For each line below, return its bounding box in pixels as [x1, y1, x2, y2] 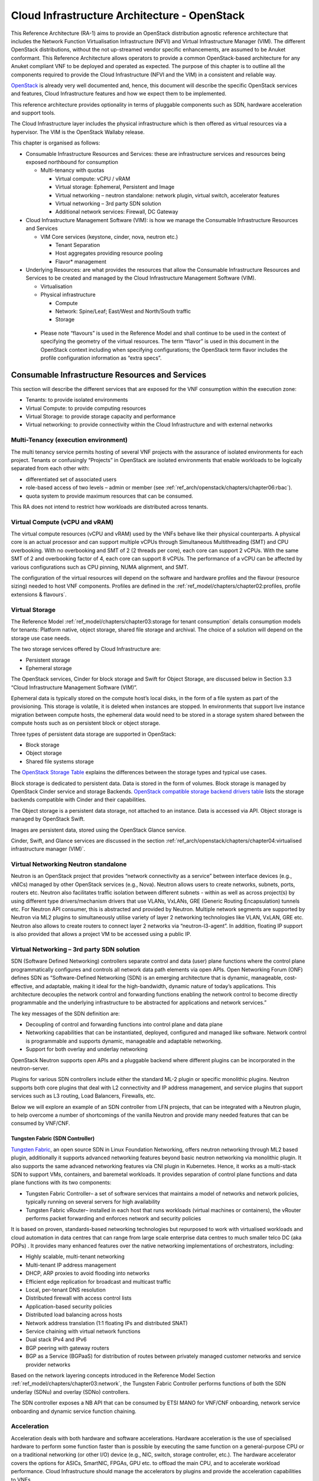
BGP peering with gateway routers [25, 1344, 109, 1351]
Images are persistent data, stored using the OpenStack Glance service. [11, 826, 186, 834]
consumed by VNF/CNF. [11, 1120, 70, 1127]
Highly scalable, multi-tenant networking [25, 1253, 125, 1260]
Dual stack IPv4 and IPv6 [25, 1336, 87, 1343]
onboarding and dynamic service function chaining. [11, 1408, 137, 1415]
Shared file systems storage [25, 758, 94, 765]
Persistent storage [25, 656, 70, 663]
